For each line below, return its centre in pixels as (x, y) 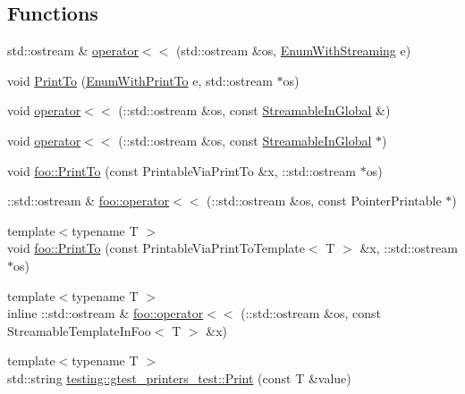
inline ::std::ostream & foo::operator (106, 313)
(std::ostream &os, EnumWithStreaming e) (293, 50)
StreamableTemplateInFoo (79, 330)
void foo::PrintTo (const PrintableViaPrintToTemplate (156, 248)
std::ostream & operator (73, 50)
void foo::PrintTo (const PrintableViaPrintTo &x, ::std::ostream (182, 170)
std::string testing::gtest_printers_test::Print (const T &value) (179, 377)
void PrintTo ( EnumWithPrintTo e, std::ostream (140, 80)
